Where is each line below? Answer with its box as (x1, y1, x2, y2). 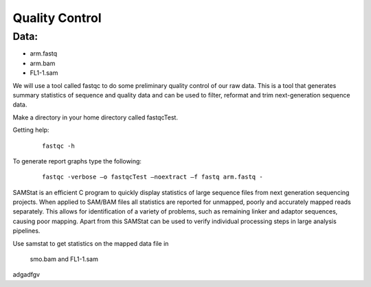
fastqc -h (42, 141, 75, 150)
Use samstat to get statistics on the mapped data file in (12, 239, 169, 247)
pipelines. (12, 227, 41, 235)
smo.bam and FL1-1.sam (30, 255, 99, 264)
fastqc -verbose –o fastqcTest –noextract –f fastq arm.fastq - (42, 173, 264, 181)
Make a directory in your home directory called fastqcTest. (12, 113, 179, 122)
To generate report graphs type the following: (12, 157, 142, 165)
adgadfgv (12, 271, 41, 279)
